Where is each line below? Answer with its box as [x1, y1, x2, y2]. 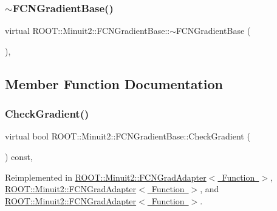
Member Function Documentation [5, 74, 224, 93]
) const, [5, 150, 33, 162]
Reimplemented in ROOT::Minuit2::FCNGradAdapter [5, 170, 207, 183]
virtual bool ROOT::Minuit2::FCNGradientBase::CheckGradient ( [5, 130, 250, 142]
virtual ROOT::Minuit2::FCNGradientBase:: [5, 24, 170, 37]
